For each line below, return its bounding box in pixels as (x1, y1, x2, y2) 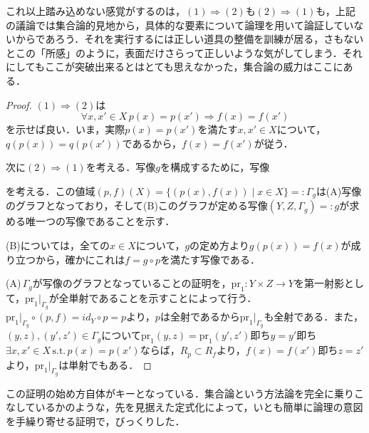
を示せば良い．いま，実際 (6, 122, 125, 137)
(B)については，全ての (6, 237, 110, 252)
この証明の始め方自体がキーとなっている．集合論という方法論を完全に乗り (6, 385, 354, 400)
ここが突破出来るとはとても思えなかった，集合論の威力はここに (44, 59, 343, 74)
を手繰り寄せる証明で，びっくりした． (6, 414, 185, 429)
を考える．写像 (85, 160, 156, 174)
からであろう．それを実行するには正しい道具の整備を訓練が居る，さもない (15, 31, 364, 46)
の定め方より (189, 237, 249, 252)
